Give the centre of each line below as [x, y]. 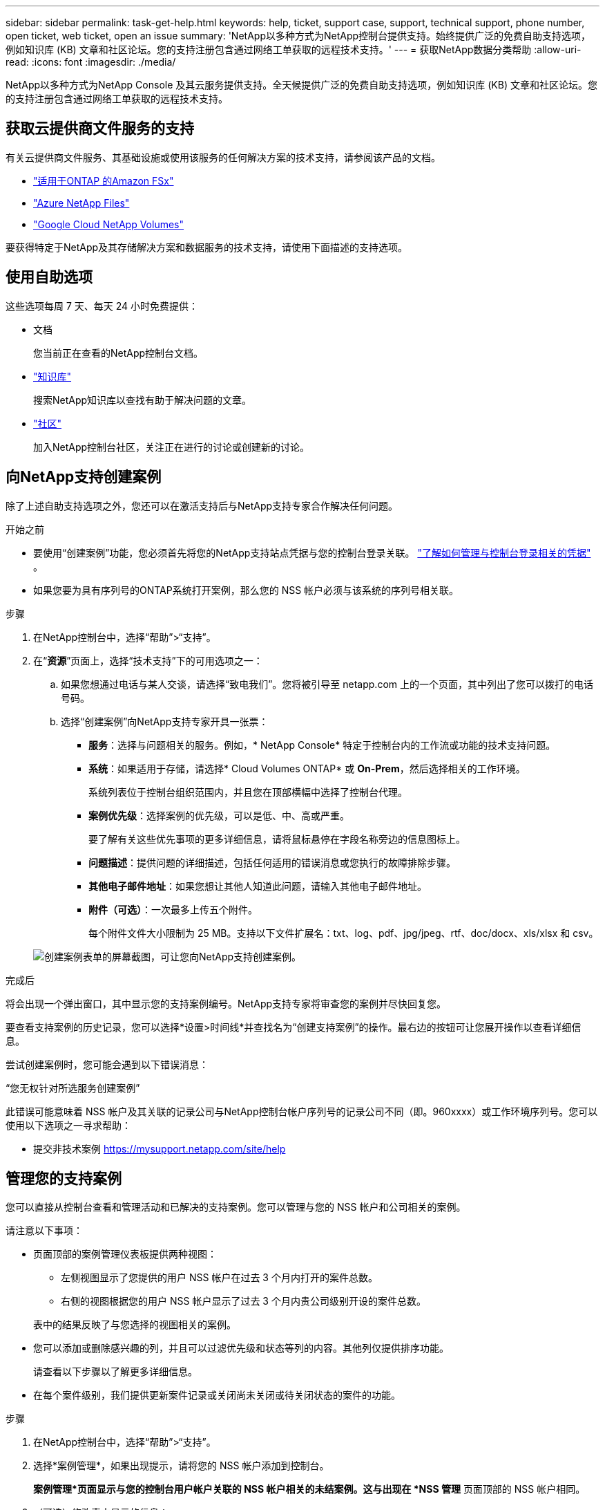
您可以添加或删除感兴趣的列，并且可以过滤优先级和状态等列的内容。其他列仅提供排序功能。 [241, 1348]
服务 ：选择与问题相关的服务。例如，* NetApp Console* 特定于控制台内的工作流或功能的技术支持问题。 [322, 745]
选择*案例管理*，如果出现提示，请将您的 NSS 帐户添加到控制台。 [181, 1466]
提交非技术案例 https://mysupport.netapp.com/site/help [160, 1148]
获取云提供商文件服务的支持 [100, 129]
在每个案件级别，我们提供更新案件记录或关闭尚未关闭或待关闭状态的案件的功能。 [217, 1395]
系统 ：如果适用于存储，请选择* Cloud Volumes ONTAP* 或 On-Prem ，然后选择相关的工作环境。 [307, 768]
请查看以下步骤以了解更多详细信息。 [115, 1372]
